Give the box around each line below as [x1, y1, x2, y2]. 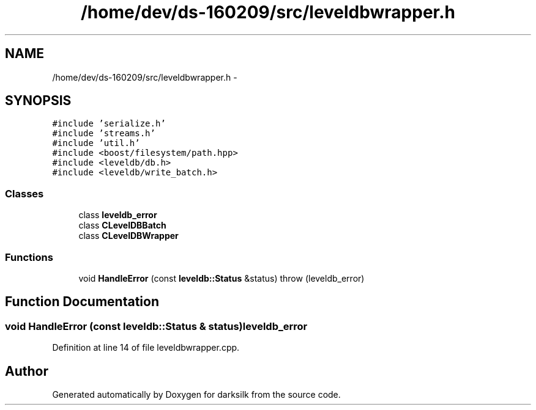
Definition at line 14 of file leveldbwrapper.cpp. [52, 342, 240, 353]
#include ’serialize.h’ [52, 119, 166, 129]
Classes [5, 187, 44, 200]
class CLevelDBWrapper [78, 230, 179, 241]
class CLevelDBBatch [78, 220, 166, 231]
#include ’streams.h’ [52, 128, 155, 139]
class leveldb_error [78, 210, 157, 221]
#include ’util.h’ [52, 138, 140, 148]
